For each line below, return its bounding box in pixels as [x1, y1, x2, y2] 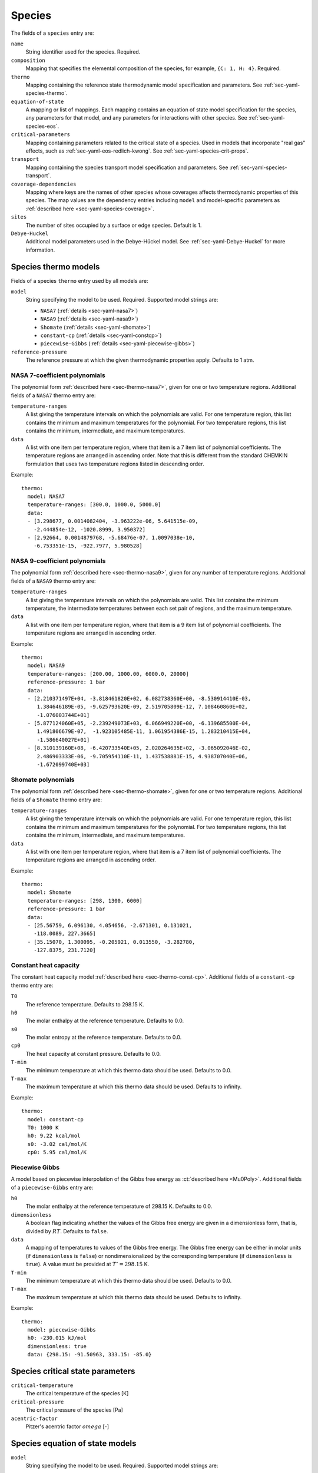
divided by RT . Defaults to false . [25, 1227, 108, 1234]
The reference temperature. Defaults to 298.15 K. [25, 1000, 144, 1008]
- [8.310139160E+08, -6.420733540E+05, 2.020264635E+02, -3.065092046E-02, [27, 745, 251, 751]
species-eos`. [25, 123, 59, 130]
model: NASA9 [27, 662, 65, 669]
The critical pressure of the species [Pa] [25, 1406, 123, 1413]
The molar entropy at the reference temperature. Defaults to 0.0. [25, 1034, 182, 1041]
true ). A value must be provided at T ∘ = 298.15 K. [25, 1260, 150, 1268]
